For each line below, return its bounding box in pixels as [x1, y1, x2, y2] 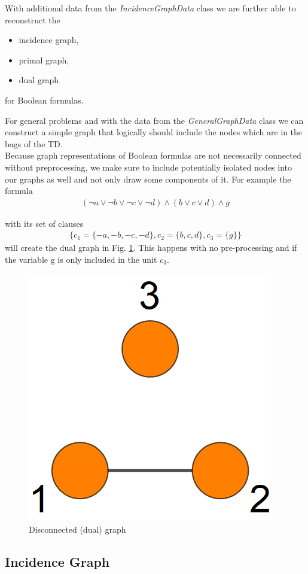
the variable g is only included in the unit [5, 253, 157, 265]
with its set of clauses [5, 217, 84, 229]
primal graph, [19, 53, 69, 66]
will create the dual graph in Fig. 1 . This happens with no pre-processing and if [5, 241, 297, 254]
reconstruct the [5, 13, 60, 26]
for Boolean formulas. [5, 93, 84, 106]
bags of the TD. [5, 137, 63, 150]
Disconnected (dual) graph [29, 523, 126, 536]
